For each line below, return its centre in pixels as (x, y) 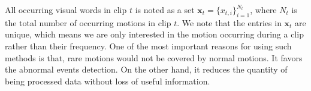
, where (263, 10)
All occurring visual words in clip (66, 10)
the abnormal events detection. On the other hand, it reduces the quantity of (146, 69)
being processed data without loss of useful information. (108, 81)
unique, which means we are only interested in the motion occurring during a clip (154, 34)
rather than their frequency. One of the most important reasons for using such (148, 45)
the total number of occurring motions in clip (88, 22)
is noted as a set (165, 10)
